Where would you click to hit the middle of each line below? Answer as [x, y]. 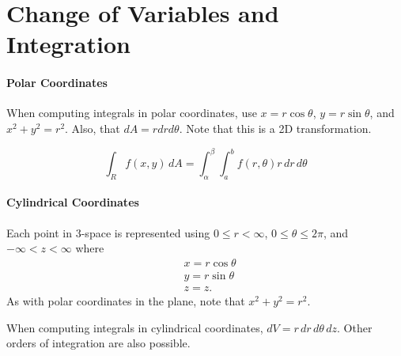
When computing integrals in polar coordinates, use [132, 113]
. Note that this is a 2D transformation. [275, 128]
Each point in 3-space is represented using [108, 232]
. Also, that [93, 128]
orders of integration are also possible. [98, 343]
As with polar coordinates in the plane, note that [126, 300]
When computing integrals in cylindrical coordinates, [135, 327]
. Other [355, 327]
